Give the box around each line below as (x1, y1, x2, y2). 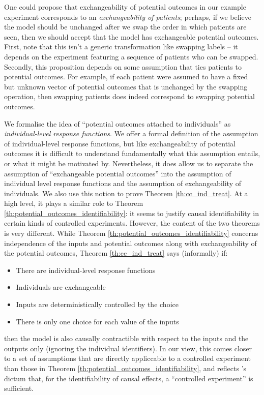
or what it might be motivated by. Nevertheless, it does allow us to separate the (4, 158, 253, 168)
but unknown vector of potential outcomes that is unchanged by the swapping (4, 81, 248, 92)
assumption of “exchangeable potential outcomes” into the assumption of (4, 168, 231, 178)
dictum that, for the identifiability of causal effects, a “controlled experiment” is (4, 373, 253, 383)
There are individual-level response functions (16, 264, 156, 275)
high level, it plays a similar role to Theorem (4, 198, 143, 208)
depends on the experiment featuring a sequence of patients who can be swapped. (4, 51, 258, 62)
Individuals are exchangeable (16, 282, 106, 292)
